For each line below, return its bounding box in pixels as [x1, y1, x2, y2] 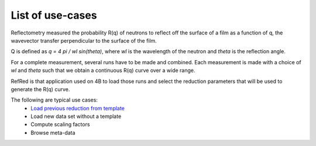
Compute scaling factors [30, 121, 90, 128]
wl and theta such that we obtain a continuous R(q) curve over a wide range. [11, 67, 195, 74]
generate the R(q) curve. [11, 85, 70, 93]
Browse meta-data [30, 129, 75, 136]
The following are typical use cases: [11, 96, 98, 103]
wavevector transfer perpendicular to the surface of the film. [11, 37, 157, 44]
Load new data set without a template [30, 113, 122, 120]
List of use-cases [11, 9, 97, 22]
